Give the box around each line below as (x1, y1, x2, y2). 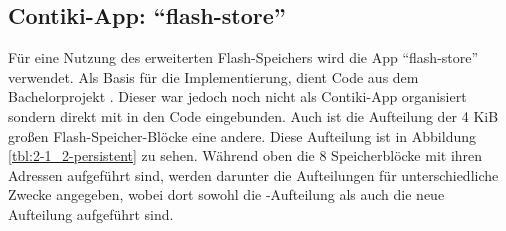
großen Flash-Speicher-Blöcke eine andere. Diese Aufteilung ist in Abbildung (8, 125, 477, 146)
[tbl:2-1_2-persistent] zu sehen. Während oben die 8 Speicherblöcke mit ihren (8, 145, 483, 166)
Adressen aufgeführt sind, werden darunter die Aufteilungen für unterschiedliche (8, 164, 499, 185)
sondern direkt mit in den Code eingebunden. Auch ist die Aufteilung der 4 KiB (8, 105, 499, 126)
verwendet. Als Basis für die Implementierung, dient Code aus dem (8, 66, 419, 87)
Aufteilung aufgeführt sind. (8, 203, 174, 224)
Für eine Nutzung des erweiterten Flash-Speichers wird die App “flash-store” (8, 47, 479, 68)
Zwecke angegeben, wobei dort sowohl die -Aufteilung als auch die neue (8, 184, 445, 205)
